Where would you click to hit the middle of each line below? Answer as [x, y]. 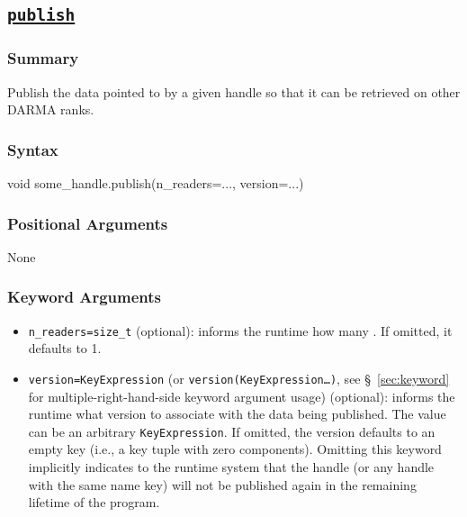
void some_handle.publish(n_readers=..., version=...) [156, 182]
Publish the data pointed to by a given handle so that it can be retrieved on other [234, 91]
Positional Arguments [88, 223]
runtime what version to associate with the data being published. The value [237, 414]
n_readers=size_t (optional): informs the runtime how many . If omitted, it [240, 330]
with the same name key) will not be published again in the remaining [222, 484]
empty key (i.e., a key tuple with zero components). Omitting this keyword [235, 449]
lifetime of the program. [94, 502]
